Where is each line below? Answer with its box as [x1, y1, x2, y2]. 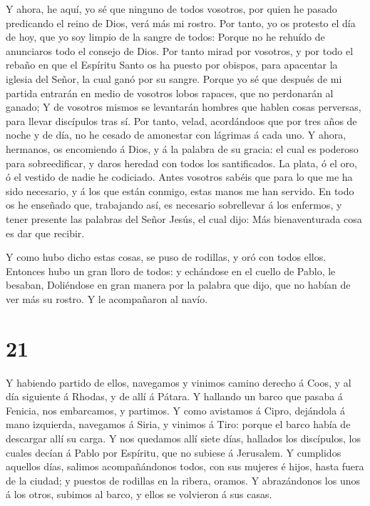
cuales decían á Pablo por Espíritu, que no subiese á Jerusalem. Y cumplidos [6, 445, 341, 460]
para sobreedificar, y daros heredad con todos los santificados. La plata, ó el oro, [6, 155, 357, 170]
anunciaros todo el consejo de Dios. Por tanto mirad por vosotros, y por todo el [6, 43, 354, 58]
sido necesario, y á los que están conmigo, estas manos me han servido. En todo [6, 183, 354, 198]
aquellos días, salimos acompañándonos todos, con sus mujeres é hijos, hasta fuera [6, 459, 364, 474]
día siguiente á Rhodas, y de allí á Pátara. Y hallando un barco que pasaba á [6, 389, 343, 404]
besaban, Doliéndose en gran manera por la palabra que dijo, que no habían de [6, 277, 351, 292]
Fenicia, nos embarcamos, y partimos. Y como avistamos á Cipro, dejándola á [6, 402, 345, 417]
